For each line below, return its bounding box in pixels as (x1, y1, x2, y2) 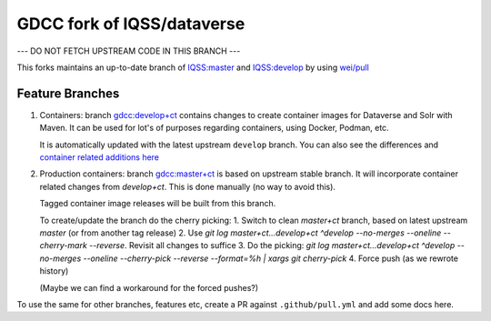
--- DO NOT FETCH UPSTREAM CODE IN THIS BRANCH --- (16, 45, 241, 56)
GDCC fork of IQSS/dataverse (16, 14, 245, 34)
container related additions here (39, 152, 159, 163)
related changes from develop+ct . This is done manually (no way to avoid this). (39, 181, 336, 192)
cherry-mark (39, 240, 88, 251)
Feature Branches (16, 85, 120, 101)
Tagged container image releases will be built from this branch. (39, 198, 276, 209)
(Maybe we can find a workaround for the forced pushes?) (39, 282, 259, 293)
